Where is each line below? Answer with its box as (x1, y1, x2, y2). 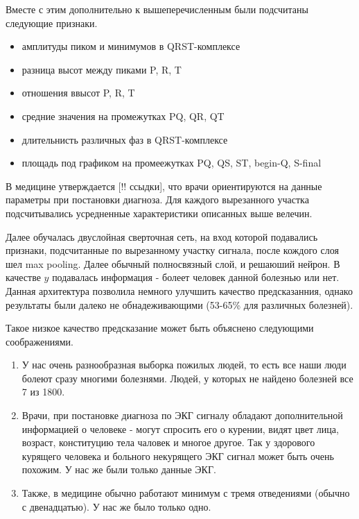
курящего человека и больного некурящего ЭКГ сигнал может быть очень (21, 448, 334, 463)
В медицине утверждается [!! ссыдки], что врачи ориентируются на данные (6, 178, 322, 193)
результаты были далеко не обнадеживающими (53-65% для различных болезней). (6, 297, 353, 312)
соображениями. (6, 334, 73, 348)
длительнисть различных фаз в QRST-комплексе (21, 132, 228, 146)
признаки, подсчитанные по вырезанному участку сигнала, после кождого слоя (6, 243, 339, 257)
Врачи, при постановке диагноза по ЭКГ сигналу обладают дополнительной (21, 408, 343, 423)
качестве (6, 270, 41, 284)
